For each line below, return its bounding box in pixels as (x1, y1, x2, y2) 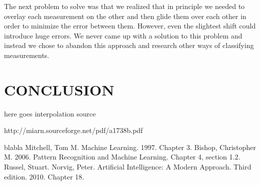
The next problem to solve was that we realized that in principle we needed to (4, 1, 245, 11)
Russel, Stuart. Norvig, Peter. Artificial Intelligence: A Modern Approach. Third (4, 161, 251, 172)
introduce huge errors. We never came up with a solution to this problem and (4, 30, 242, 40)
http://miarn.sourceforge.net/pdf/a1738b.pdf (4, 125, 143, 135)
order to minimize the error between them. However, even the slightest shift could (4, 20, 256, 31)
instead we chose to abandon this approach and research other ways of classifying (4, 40, 254, 50)
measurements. (4, 49, 50, 60)
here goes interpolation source (4, 108, 96, 118)
